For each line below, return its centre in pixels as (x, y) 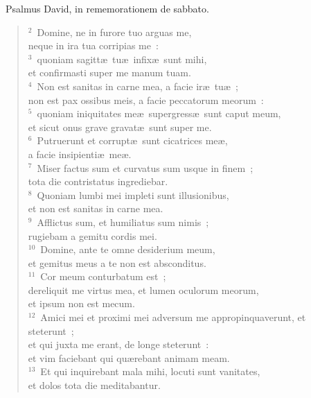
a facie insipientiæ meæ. (80, 154)
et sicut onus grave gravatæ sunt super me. (120, 127)
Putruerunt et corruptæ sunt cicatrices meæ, (132, 140)
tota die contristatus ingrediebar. (98, 181)
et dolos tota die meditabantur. (94, 385)
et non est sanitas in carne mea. (96, 208)
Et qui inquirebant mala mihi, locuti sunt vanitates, (150, 371)
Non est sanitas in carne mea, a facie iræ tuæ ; (137, 86)
